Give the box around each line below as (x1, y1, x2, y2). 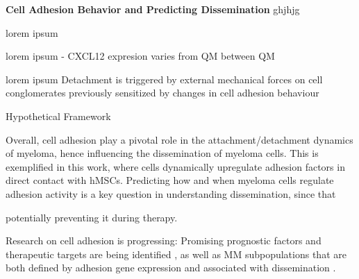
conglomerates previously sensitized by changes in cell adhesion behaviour (6, 85, 319, 100)
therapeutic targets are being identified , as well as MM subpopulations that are (6, 246, 347, 261)
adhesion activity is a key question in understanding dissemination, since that (6, 186, 336, 201)
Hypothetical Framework (6, 108, 111, 123)
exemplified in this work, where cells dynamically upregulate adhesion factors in (6, 159, 345, 174)
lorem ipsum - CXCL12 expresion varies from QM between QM (6, 49, 275, 63)
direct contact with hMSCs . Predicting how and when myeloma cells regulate (6, 173, 334, 187)
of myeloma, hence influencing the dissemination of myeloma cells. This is (6, 146, 319, 160)
